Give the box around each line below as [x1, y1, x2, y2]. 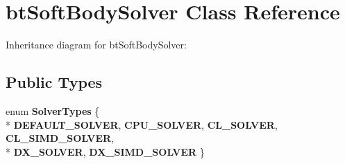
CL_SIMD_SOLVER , [6, 131, 115, 145]
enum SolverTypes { [6, 103, 100, 118]
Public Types [6, 71, 103, 93]
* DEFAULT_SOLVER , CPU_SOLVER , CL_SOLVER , [6, 117, 278, 131]
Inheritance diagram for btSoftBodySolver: [6, 37, 187, 52]
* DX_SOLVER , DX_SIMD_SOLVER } [6, 144, 205, 158]
